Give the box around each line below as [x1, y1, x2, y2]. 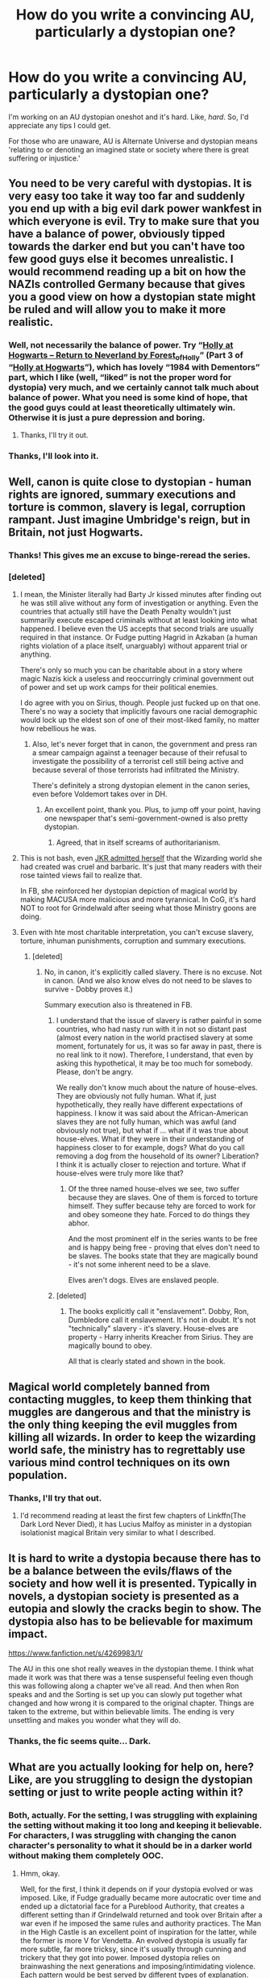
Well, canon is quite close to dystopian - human [8, 475, 252, 489]
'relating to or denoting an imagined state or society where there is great [8, 144, 249, 154]
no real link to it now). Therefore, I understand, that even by [56, 1050, 254, 1060]
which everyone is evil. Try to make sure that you [8, 215, 260, 228]
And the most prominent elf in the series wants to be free [68, 1234, 258, 1244]
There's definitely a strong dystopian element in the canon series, [31, 781, 251, 791]
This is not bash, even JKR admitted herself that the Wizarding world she [19, 853, 263, 863]
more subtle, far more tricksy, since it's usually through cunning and [19, 1944, 247, 1954]
